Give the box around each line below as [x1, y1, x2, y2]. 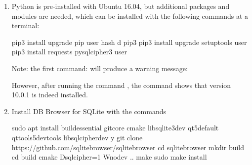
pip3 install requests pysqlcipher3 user [11, 46, 127, 57]
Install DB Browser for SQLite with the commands [11, 106, 167, 116]
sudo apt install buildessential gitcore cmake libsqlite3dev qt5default [11, 123, 219, 133]
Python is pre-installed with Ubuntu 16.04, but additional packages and [11, 1, 230, 11]
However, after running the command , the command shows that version [11, 80, 231, 90]
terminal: [11, 20, 40, 31]
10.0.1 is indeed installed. [11, 89, 88, 100]
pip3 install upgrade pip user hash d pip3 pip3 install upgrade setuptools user [11, 37, 247, 47]
